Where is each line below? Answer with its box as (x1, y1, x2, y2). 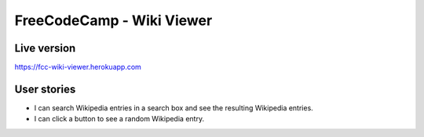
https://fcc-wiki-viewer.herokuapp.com (14, 63, 141, 72)
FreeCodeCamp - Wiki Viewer (14, 12, 213, 29)
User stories (14, 82, 76, 96)
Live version (14, 41, 76, 55)
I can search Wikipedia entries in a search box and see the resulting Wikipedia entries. (34, 103, 313, 113)
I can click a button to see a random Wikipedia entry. (34, 114, 204, 124)
